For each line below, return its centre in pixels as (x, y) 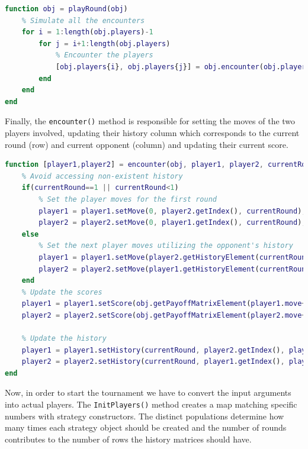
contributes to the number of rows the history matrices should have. (128, 439)
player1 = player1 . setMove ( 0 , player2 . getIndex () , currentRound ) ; (172, 211)
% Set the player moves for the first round (128, 199)
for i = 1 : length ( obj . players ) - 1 (87, 32)
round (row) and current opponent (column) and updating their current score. (147, 144)
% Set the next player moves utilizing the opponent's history (166, 246)
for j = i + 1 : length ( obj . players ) (105, 43)
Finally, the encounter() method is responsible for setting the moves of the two (150, 121)
